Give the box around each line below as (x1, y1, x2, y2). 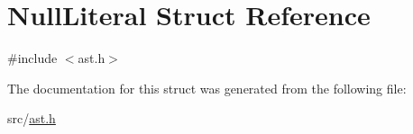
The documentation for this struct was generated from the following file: (7, 78, 407, 97)
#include (7, 49, 58, 67)
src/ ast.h (7, 109, 56, 128)
